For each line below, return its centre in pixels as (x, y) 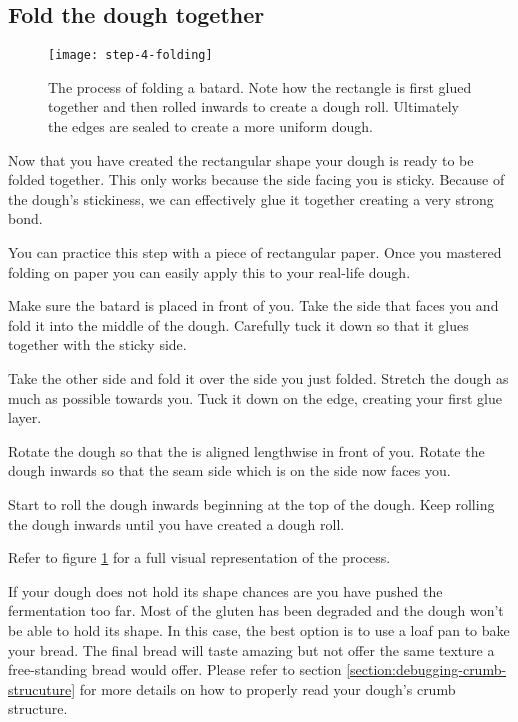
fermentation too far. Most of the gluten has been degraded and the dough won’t (256, 610)
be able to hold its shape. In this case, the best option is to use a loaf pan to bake (259, 629)
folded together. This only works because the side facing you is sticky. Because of (256, 179)
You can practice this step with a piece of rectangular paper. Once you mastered (255, 252)
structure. (38, 708)
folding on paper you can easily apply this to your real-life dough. (209, 271)
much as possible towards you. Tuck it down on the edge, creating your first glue (255, 397)
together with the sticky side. (97, 344)
